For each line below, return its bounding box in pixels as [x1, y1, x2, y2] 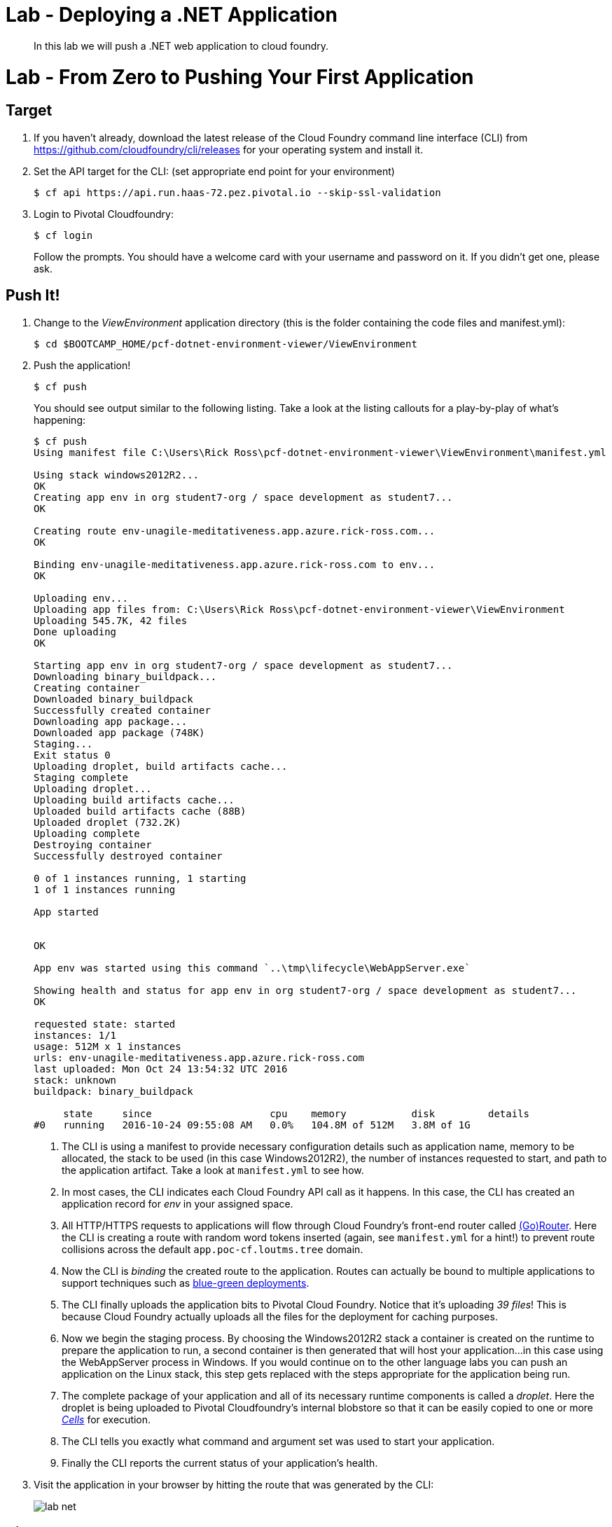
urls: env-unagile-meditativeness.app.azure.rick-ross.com [34, 1051, 365, 1063]
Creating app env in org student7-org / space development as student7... [34, 491, 453, 503]
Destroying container [34, 838, 152, 850]
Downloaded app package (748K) [34, 726, 205, 738]
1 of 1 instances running [34, 883, 176, 895]
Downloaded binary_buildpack [34, 693, 193, 705]
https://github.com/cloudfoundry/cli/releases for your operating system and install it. [34, 143, 424, 156]
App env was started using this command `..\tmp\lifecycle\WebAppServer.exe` [34, 962, 471, 974]
